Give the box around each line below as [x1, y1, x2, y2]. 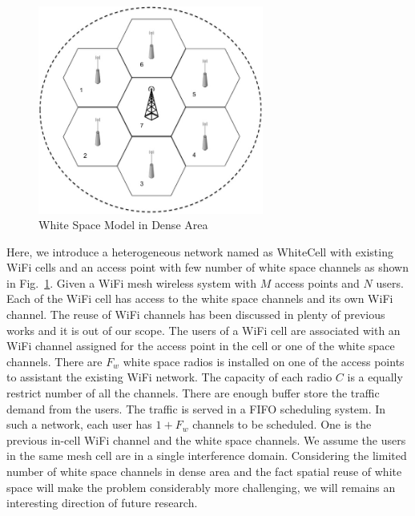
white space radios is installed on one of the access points [123, 353, 405, 369]
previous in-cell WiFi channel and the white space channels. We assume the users [6, 431, 406, 448]
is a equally [347, 369, 403, 385]
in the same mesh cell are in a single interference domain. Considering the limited [6, 447, 407, 464]
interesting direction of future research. [6, 494, 198, 511]
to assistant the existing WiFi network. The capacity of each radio [6, 369, 332, 385]
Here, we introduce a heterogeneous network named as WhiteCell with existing [6, 243, 393, 260]
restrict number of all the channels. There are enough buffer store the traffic [6, 385, 380, 401]
